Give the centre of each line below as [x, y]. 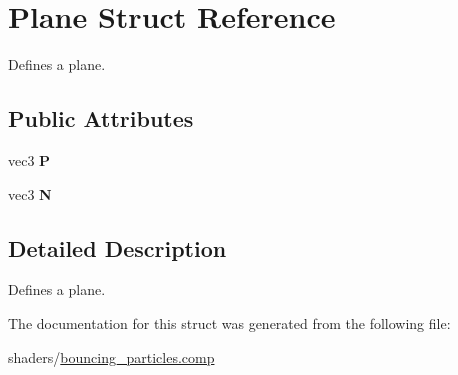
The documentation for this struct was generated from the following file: [229, 322]
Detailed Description [117, 247]
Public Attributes [101, 118]
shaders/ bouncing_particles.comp [111, 356]
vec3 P [29, 159]
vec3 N [30, 193]
